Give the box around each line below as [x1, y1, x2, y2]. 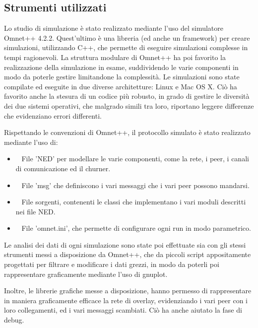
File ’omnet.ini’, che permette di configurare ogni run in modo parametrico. [21, 223, 251, 233]
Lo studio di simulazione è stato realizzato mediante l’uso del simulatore [4, 23, 224, 33]
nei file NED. [15, 206, 56, 216]
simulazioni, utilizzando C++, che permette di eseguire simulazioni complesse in [4, 42, 248, 53]
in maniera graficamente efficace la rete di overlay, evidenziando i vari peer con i [4, 295, 248, 305]
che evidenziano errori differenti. [4, 110, 102, 121]
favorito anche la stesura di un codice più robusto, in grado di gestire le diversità [4, 91, 250, 101]
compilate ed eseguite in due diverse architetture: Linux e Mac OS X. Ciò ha [4, 81, 237, 91]
